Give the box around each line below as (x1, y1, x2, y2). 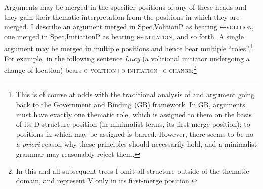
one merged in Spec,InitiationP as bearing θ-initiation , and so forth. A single (4, 31, 244, 41)
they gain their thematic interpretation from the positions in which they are (4, 11, 240, 22)
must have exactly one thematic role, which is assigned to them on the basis (16, 109, 252, 119)
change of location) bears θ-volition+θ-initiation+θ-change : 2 (4, 63, 197, 75)
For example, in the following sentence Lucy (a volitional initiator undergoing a (4, 53, 250, 63)
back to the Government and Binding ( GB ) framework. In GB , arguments (16, 99, 245, 110)
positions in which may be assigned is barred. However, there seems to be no (16, 128, 254, 139)
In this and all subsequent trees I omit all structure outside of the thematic (16, 165, 249, 176)
